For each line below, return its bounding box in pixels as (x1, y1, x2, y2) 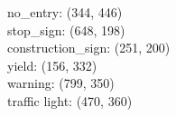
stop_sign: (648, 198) (7, 20, 125, 39)
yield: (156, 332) (7, 55, 97, 74)
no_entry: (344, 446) (7, 3, 123, 21)
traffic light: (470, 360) (7, 91, 133, 110)
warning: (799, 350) (7, 73, 115, 93)
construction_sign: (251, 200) (7, 38, 171, 57)
